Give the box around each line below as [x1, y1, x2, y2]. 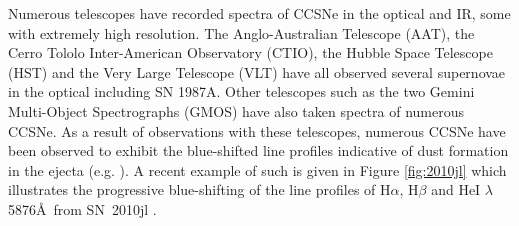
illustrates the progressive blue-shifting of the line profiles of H [8, 179, 391, 200]
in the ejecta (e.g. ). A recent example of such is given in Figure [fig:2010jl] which [8, 159, 507, 180]
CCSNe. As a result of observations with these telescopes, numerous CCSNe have [8, 120, 506, 141]
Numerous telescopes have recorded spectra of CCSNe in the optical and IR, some [8, 3, 511, 23]
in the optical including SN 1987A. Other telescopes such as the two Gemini [8, 81, 475, 102]
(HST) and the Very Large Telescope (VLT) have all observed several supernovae [8, 61, 506, 82]
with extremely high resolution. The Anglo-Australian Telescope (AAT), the [8, 22, 475, 43]
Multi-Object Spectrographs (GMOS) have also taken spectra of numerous [8, 100, 464, 121]
